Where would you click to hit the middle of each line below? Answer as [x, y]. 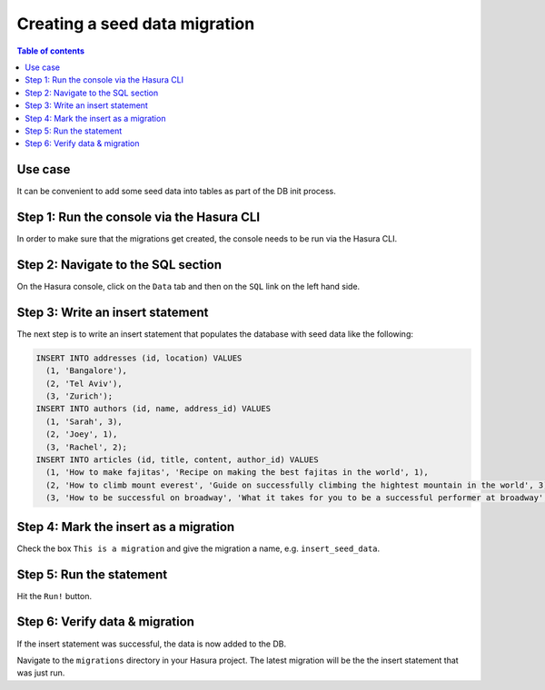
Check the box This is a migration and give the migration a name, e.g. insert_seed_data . [198, 548]
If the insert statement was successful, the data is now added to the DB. [151, 644]
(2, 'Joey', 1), [82, 434]
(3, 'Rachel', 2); [86, 447]
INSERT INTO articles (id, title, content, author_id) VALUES [177, 460]
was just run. [41, 673]
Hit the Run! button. [54, 596]
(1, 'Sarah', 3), [84, 421]
